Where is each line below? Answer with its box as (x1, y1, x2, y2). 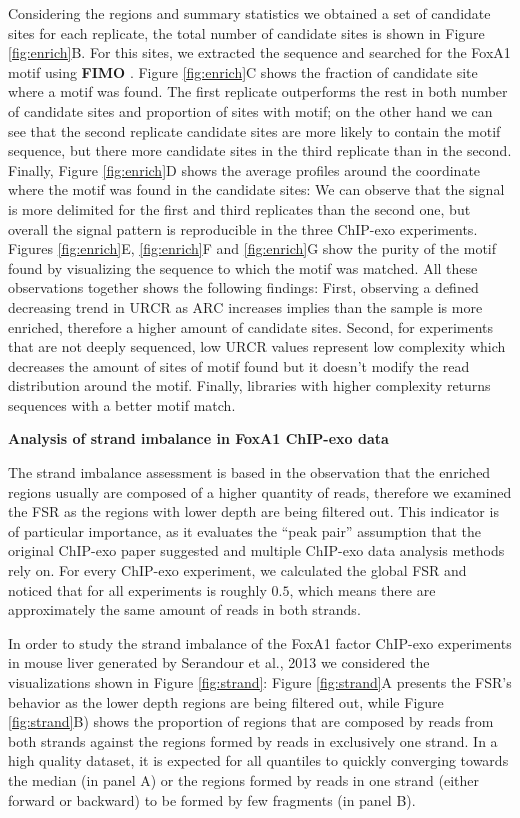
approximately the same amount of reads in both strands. (8, 599, 361, 620)
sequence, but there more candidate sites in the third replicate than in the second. (8, 140, 512, 161)
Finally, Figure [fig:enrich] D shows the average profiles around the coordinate (8, 159, 481, 180)
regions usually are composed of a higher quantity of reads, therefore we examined (8, 481, 512, 502)
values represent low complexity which (271, 336, 506, 357)
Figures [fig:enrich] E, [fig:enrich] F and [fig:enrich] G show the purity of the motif (8, 238, 497, 259)
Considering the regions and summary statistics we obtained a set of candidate (8, 3, 491, 23)
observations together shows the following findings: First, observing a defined (8, 277, 479, 298)
